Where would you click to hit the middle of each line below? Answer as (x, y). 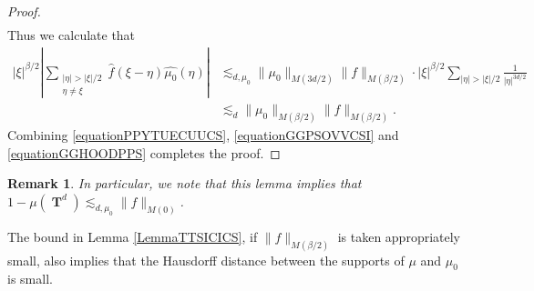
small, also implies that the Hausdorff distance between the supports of (206, 260)
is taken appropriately (399, 236)
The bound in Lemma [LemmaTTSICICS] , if (133, 236)
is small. (30, 279)
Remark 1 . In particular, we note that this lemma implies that (185, 183)
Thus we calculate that (72, 35)
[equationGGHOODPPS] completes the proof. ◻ (144, 152)
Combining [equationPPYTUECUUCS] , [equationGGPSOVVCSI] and (203, 135)
